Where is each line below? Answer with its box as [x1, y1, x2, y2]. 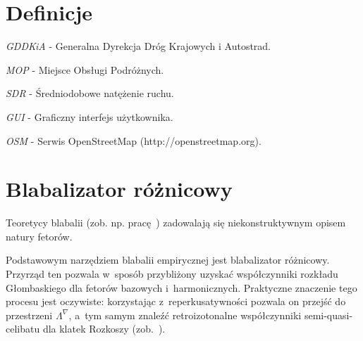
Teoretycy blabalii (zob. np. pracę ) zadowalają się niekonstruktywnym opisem [6, 215, 346, 230]
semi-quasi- [304, 307, 353, 322]
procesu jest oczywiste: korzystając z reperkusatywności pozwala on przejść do [6, 294, 346, 309]
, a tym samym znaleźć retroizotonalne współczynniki [68, 307, 302, 322]
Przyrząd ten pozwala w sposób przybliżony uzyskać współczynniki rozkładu [6, 266, 338, 281]
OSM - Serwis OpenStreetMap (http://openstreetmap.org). [6, 133, 262, 148]
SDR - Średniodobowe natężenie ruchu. [6, 86, 174, 101]
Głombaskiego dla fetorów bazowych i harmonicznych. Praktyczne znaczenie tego [6, 280, 357, 295]
